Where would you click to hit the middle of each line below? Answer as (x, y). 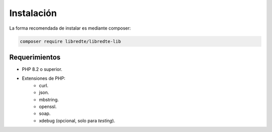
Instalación (33, 13)
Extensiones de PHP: (44, 78)
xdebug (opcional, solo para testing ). (77, 120)
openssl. (48, 106)
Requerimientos (35, 57)
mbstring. (49, 99)
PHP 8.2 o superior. (42, 69)
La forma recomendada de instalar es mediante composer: (70, 28)
